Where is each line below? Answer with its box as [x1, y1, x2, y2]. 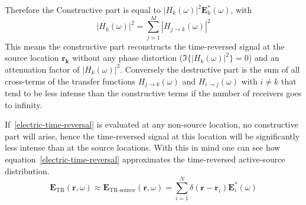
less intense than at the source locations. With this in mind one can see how [5, 141, 281, 154]
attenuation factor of [5, 63, 80, 75]
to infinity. [5, 98, 43, 110]
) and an [248, 51, 279, 64]
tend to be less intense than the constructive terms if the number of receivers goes [5, 86, 302, 99]
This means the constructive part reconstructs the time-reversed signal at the [5, 40, 285, 52]
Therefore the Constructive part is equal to [5, 4, 161, 15]
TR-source [109, 187, 136, 194]
